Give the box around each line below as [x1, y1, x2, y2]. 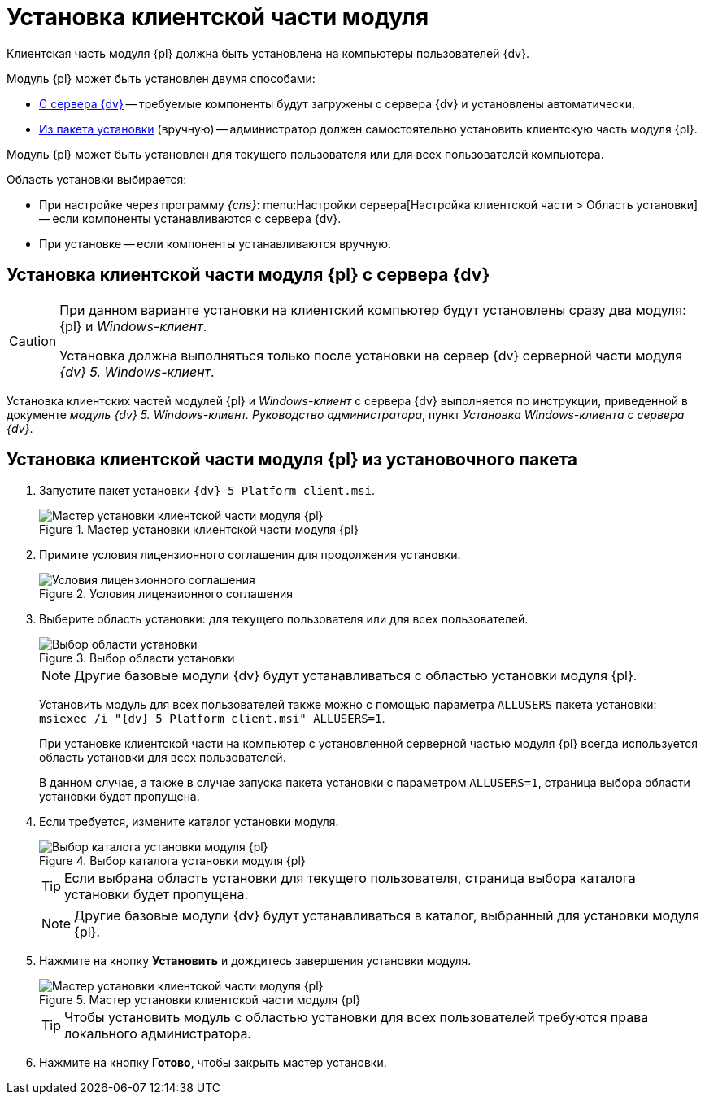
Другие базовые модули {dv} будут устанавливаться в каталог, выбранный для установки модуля [74, 907, 700, 924]
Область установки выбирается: [7, 172, 187, 186]
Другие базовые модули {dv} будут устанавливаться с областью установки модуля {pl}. [74, 667, 638, 684]
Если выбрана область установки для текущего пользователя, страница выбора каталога [64, 870, 636, 887]
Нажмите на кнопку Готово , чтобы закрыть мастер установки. [39, 1055, 387, 1070]
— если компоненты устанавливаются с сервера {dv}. [39, 211, 342, 225]
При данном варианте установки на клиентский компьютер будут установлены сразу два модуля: [59, 301, 686, 318]
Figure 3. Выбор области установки [39, 651, 235, 666]
